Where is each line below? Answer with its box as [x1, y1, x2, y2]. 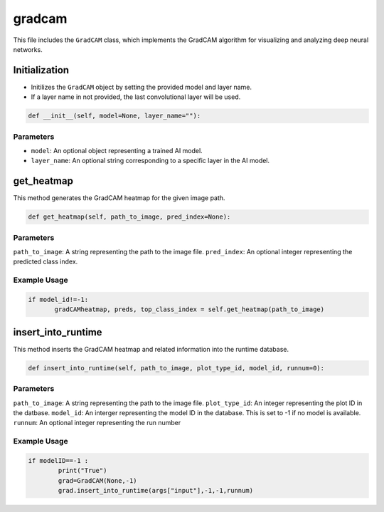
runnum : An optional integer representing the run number [13, 419, 181, 427]
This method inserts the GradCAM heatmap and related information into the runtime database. [13, 345, 289, 353]
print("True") [58, 466, 107, 475]
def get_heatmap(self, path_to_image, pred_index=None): [28, 213, 231, 221]
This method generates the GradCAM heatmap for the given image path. [13, 194, 225, 202]
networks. [13, 45, 43, 53]
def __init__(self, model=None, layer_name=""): [28, 112, 201, 120]
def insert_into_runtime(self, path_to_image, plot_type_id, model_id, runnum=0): [28, 364, 325, 372]
